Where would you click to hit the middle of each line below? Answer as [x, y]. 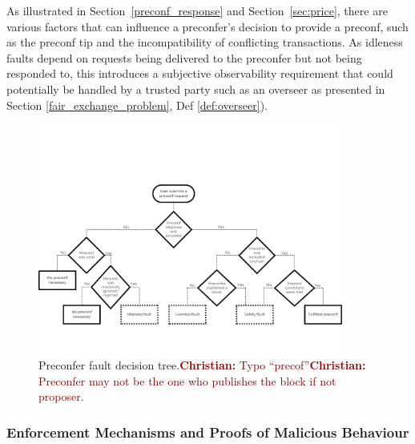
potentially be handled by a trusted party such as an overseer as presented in [196, 89]
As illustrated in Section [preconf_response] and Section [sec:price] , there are [197, 10]
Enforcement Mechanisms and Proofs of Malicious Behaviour [208, 432]
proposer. [61, 396]
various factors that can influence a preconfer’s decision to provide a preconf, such [207, 26]
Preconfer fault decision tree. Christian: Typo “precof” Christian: [202, 364]
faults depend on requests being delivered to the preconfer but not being [184, 57]
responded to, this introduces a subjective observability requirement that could [200, 73]
